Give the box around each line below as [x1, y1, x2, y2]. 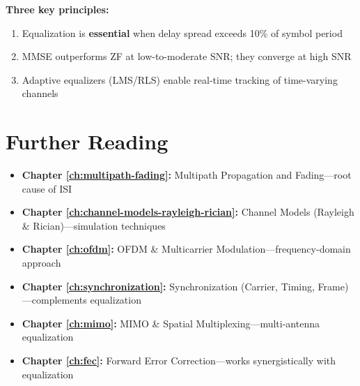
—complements [22, 292, 87, 307]
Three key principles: [6, 2, 109, 16]
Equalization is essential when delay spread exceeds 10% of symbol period [22, 25, 343, 40]
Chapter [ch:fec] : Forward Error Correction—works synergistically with [22, 353, 336, 368]
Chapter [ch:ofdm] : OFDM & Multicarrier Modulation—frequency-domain [22, 242, 351, 256]
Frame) [318, 279, 349, 293]
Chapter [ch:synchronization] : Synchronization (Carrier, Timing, [22, 279, 315, 293]
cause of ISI [22, 181, 72, 195]
